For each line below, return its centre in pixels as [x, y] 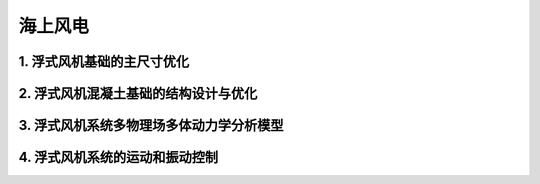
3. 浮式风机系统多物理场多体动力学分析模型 [151, 125]
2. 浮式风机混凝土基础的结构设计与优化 [138, 93]
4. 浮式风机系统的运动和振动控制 [118, 157]
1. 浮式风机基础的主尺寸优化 [104, 61]
